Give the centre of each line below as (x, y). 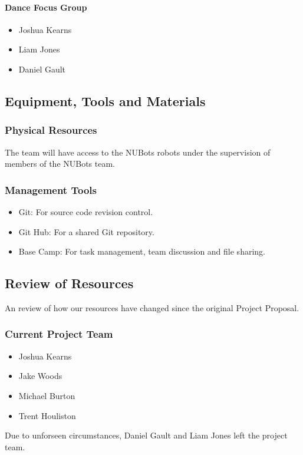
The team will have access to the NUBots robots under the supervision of (138, 152)
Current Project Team (59, 334)
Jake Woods (40, 376)
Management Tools (51, 189)
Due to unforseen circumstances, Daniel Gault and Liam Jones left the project (146, 435)
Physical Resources (51, 130)
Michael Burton (47, 395)
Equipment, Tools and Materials (105, 100)
